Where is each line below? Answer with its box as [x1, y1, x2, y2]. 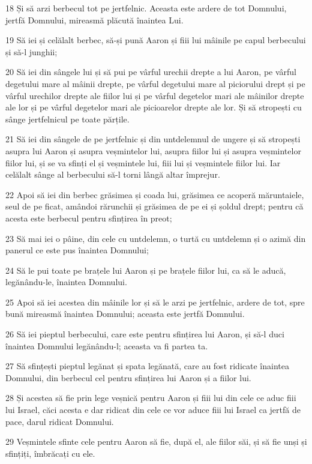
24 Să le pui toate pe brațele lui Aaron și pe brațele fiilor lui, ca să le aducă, [5, 264, 286, 276]
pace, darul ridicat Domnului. [5, 415, 114, 427]
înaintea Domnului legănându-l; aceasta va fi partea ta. [5, 339, 208, 352]
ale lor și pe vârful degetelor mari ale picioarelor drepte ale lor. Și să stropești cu [5, 101, 302, 113]
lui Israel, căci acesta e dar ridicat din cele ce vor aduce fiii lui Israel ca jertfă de [5, 403, 301, 416]
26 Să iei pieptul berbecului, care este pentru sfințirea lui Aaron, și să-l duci [5, 328, 284, 340]
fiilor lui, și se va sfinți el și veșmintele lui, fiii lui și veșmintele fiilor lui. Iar [5, 156, 281, 169]
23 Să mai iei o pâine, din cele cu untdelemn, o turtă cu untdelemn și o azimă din [5, 232, 306, 244]
